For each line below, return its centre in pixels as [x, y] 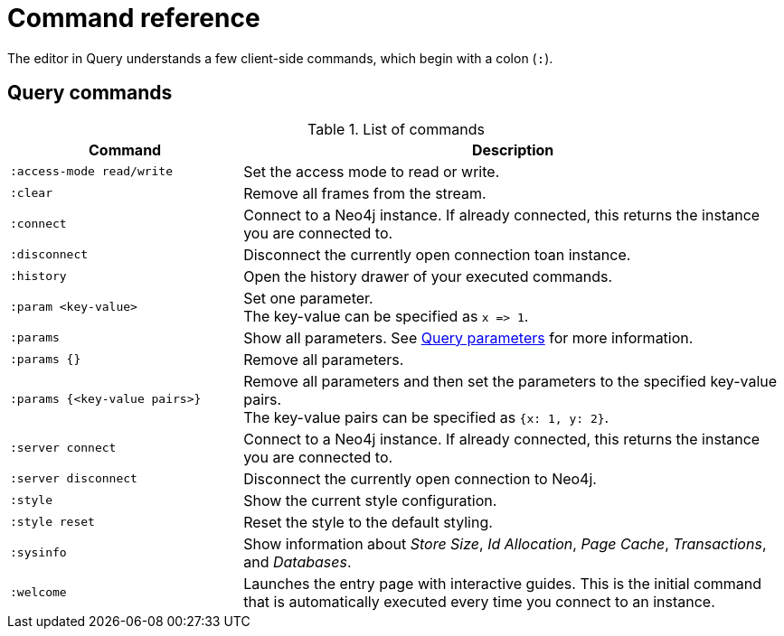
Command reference [134, 18]
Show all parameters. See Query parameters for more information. [468, 337]
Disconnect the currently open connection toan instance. [437, 254]
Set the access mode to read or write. [372, 171]
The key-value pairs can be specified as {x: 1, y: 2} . [426, 417]
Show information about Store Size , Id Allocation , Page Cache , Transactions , [505, 543]
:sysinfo [38, 553]
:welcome [38, 593]
